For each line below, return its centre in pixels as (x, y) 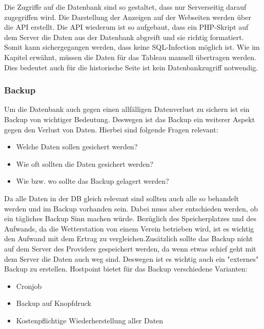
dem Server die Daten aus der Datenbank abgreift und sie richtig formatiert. (124, 37)
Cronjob (29, 286)
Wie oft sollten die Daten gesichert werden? (85, 163)
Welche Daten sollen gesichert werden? (77, 147)
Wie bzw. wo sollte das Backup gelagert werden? (93, 181)
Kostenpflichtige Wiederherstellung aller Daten (90, 320)
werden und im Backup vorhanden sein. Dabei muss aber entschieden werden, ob (131, 208)
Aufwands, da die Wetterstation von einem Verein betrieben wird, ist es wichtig (129, 228)
